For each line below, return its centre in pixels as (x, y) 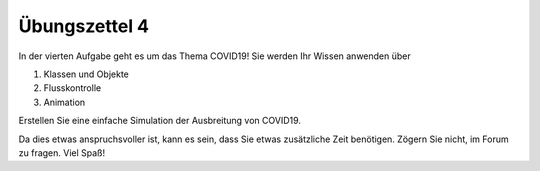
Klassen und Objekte (86, 74)
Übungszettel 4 (84, 26)
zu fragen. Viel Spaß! (61, 152)
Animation (64, 102)
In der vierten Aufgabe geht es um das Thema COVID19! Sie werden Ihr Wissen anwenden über (214, 56)
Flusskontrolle (72, 88)
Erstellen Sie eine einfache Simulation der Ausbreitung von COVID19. (160, 121)
